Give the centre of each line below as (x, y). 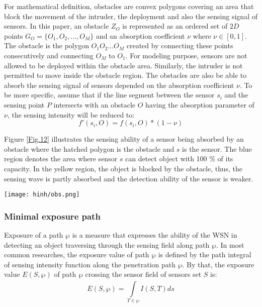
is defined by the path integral (205, 254)
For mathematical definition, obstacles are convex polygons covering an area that (129, 6)
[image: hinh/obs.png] (42, 195)
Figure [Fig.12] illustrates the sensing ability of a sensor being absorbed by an (124, 139)
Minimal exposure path (52, 216)
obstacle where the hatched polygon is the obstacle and (89, 148)
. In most (230, 244)
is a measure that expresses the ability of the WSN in (155, 234)
